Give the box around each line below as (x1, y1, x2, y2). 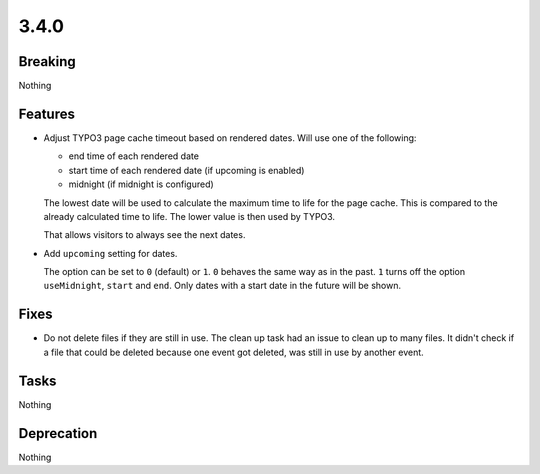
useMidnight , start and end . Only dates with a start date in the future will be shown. (43, 280, 402, 292)
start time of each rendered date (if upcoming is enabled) (68, 164, 305, 176)
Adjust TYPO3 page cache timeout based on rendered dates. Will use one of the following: (43, 131, 417, 144)
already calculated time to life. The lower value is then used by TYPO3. (43, 210, 335, 222)
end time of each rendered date (68, 150, 200, 162)
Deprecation (18, 425, 98, 442)
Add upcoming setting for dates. (43, 247, 178, 259)
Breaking (18, 53, 77, 70)
